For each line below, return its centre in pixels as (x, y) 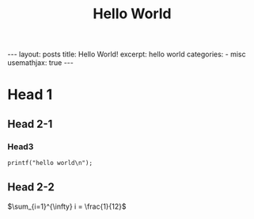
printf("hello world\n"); (50, 163)
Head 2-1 (30, 124)
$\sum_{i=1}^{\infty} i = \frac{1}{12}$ (67, 206)
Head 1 (30, 95)
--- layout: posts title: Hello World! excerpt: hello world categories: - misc (127, 54)
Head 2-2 (31, 187)
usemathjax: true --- (41, 63)
